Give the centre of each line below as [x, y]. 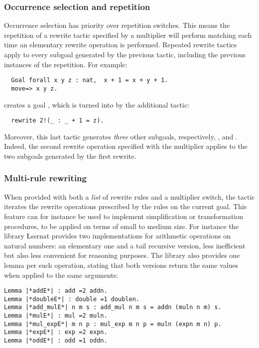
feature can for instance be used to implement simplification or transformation [124, 216]
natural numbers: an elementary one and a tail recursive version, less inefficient [125, 245]
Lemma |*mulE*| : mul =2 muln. [56, 316]
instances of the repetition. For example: [66, 64]
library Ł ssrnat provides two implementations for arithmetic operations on [118, 236]
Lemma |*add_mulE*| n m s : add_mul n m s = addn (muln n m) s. [113, 307]
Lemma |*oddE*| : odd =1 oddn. [56, 341]
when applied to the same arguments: [61, 275]
